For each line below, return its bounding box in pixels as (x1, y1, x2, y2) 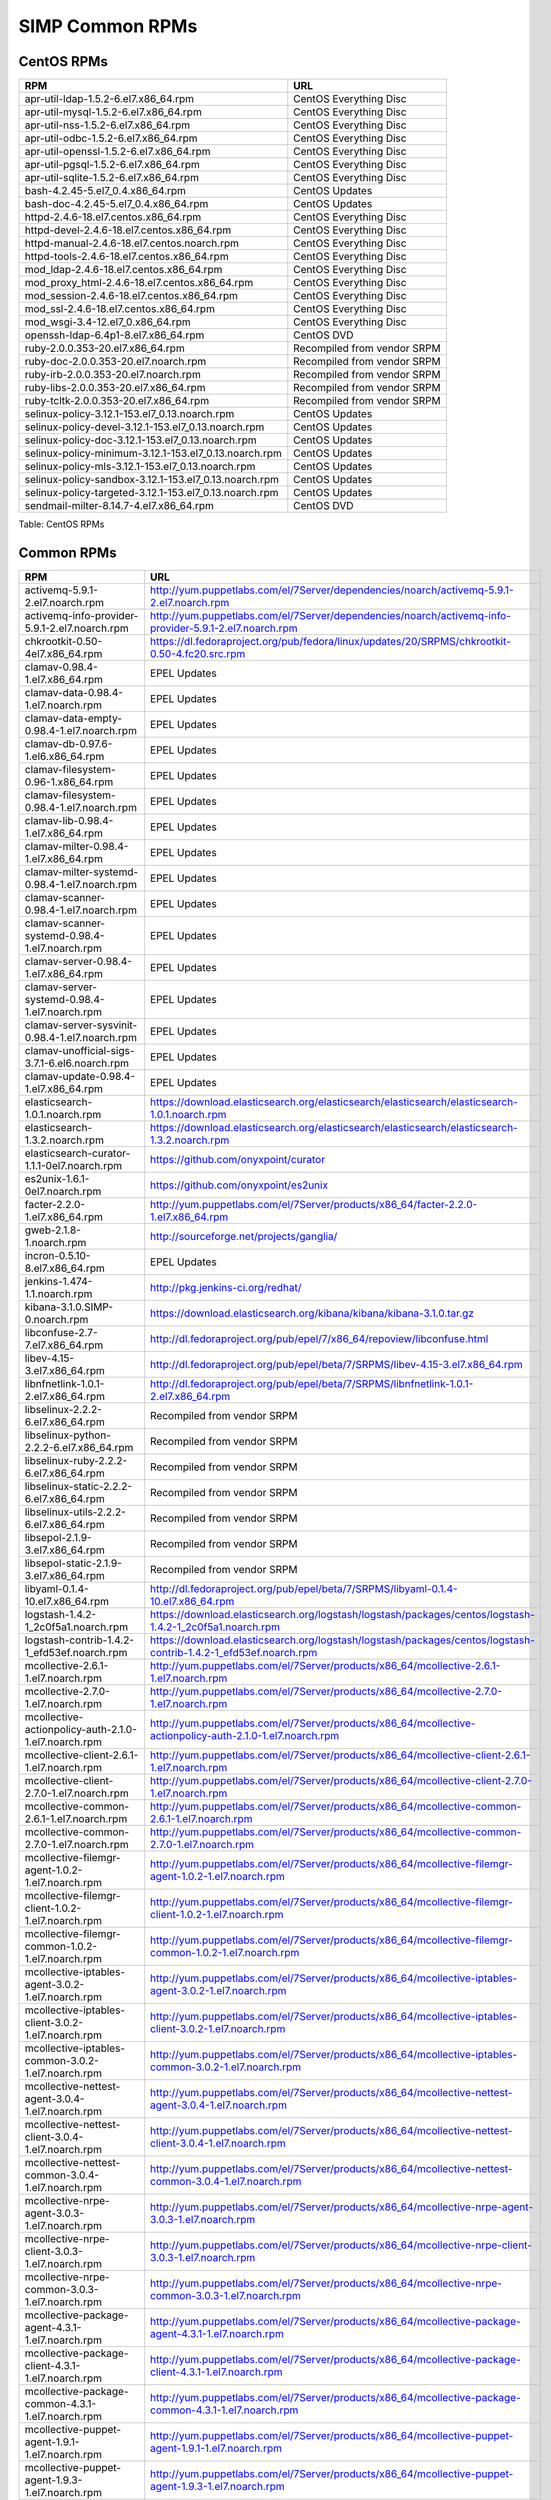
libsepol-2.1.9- (24, 1530, 92, 1544)
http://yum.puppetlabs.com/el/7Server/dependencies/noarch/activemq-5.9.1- (150, 583, 514, 597)
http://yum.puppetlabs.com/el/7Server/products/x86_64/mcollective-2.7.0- (150, 1684, 503, 1698)
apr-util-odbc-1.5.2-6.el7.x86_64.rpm (24, 131, 199, 145)
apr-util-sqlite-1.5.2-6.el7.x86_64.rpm (24, 171, 200, 185)
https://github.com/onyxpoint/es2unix (150, 1178, 329, 1192)
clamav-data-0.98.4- (24, 685, 124, 699)
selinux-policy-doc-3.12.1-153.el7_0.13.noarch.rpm (24, 433, 257, 447)
